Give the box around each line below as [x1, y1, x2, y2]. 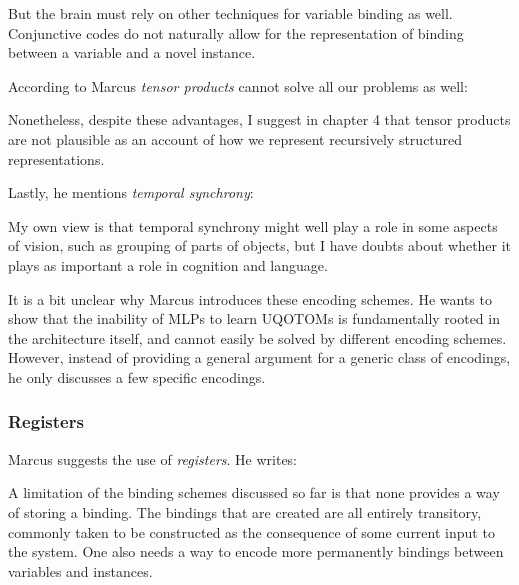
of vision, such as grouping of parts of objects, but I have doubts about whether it [8, 235, 512, 256]
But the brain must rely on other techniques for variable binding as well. [8, 3, 453, 23]
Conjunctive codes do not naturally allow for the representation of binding [8, 22, 464, 43]
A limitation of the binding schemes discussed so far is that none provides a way [8, 482, 500, 503]
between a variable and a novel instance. [8, 42, 256, 63]
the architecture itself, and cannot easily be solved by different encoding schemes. [8, 327, 507, 348]
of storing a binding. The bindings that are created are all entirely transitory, [8, 501, 482, 522]
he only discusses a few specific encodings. [8, 366, 266, 387]
